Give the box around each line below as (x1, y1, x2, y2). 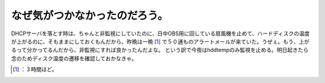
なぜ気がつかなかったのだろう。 (11, 9, 169, 22)
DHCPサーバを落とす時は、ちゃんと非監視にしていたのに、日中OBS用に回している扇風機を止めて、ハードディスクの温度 (11, 30, 310, 37)
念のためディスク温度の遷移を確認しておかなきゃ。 (11, 54, 137, 62)
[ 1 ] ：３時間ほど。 (13, 66, 57, 73)
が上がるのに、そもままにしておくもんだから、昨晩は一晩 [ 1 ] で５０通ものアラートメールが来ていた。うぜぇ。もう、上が (11, 38, 310, 45)
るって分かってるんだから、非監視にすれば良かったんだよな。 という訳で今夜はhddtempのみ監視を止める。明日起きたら (11, 47, 309, 54)
